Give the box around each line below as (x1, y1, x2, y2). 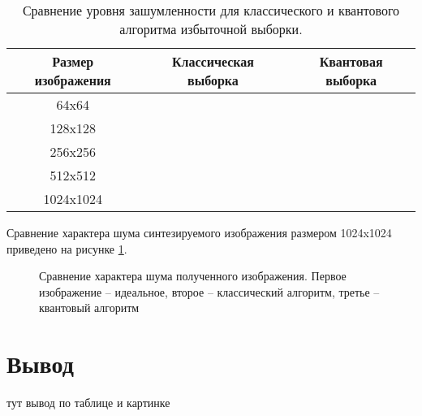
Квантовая (319, 52, 383, 71)
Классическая (171, 52, 254, 71)
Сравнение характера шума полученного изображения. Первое (39, 267, 347, 284)
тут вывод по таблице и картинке (6, 394, 170, 411)
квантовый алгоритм (39, 299, 140, 316)
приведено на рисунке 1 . (6, 240, 127, 257)
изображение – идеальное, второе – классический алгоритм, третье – (39, 283, 380, 300)
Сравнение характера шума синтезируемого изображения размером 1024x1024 (6, 224, 392, 240)
